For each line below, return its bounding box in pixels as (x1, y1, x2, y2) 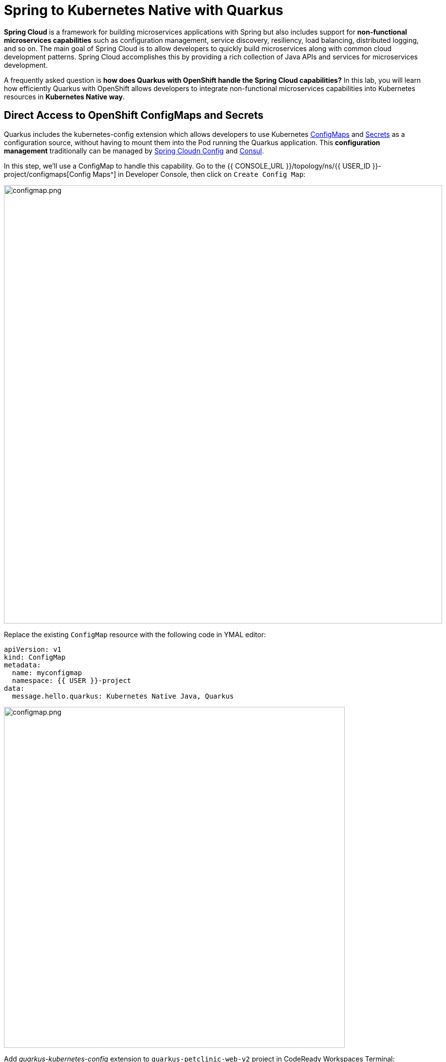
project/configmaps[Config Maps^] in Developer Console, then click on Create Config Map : (4, 170, 306, 178)
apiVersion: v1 (4, 645, 62, 653)
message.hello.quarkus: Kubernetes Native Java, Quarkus (12, 692, 234, 700)
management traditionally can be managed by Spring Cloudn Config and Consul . (4, 146, 264, 155)
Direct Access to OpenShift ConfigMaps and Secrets (4, 109, 264, 122)
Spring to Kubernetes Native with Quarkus (4, 2, 283, 19)
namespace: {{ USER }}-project (12, 676, 131, 684)
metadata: (4, 661, 41, 669)
